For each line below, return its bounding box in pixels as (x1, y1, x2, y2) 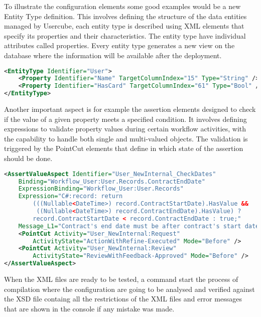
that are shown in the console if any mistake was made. (4, 303, 175, 313)
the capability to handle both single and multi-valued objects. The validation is (4, 133, 248, 143)
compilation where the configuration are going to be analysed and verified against (4, 283, 255, 294)
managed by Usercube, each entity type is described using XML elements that (4, 21, 244, 31)
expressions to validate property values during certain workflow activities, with (4, 123, 246, 134)
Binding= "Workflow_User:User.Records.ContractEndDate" (18, 178, 205, 185)
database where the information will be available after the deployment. (4, 50, 222, 60)
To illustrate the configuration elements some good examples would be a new (4, 1, 241, 11)
